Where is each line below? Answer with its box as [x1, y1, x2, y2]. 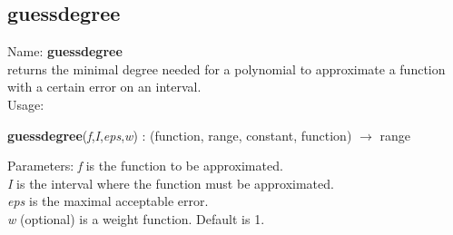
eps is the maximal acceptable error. [7, 191, 209, 211]
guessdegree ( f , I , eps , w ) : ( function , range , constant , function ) [7, 125, 352, 144]
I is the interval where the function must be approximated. [7, 173, 334, 192]
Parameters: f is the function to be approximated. [7, 156, 283, 175]
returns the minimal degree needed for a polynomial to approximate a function [7, 59, 446, 78]
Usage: [7, 94, 44, 113]
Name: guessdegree [7, 42, 123, 61]
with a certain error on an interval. [7, 77, 202, 96]
